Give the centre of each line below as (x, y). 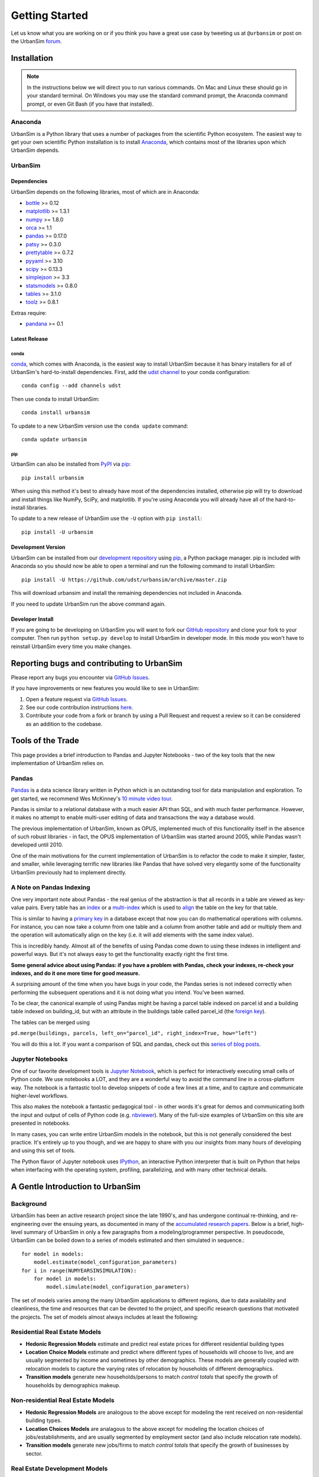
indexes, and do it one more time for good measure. (75, 973)
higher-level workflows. (40, 1095)
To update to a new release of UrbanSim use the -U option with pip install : (106, 518)
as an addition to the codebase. (64, 724)
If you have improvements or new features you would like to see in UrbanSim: (105, 688)
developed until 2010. (37, 845)
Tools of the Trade (45, 741)
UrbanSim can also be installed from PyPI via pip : (71, 464)
